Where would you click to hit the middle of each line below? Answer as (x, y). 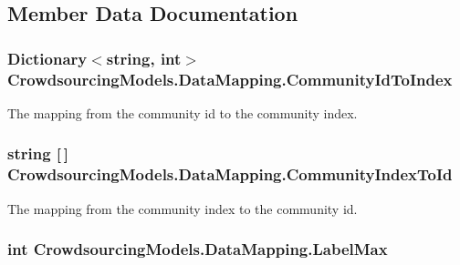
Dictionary (47, 58)
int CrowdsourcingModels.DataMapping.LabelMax (198, 249)
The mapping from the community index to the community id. (183, 208)
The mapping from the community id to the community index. (183, 112)
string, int (144, 58)
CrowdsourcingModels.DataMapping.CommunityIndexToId (230, 174)
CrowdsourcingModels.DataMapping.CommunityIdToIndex (230, 79)
